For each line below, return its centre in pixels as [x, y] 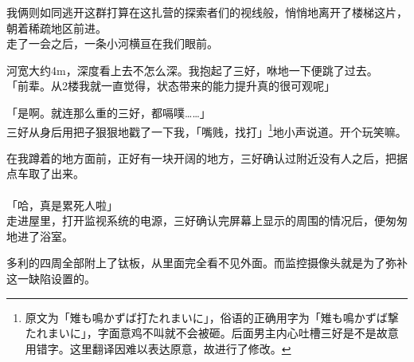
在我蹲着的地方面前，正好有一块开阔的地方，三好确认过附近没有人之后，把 [201, 157]
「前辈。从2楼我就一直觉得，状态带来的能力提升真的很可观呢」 [171, 86]
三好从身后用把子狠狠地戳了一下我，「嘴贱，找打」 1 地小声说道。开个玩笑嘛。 [207, 130]
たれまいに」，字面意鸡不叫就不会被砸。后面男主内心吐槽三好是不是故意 [212, 333]
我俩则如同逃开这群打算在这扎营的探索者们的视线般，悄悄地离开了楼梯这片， [207, 12]
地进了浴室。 [40, 236]
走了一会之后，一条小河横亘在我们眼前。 [112, 43]
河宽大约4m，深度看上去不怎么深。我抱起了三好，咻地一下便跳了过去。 [192, 70]
